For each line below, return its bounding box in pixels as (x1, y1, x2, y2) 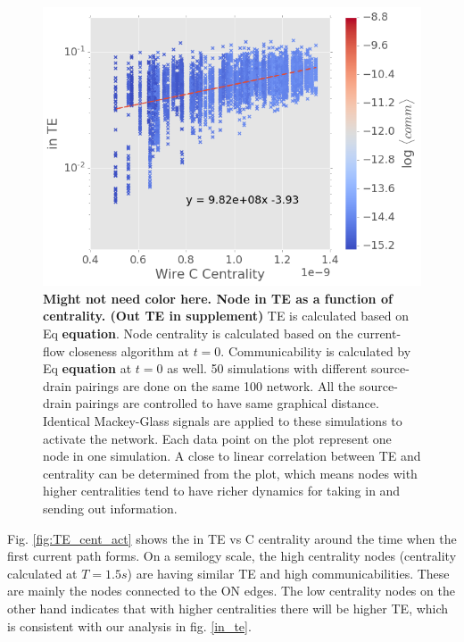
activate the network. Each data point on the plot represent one (43, 429, 392, 447)
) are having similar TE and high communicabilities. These (127, 563, 450, 582)
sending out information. (43, 498, 178, 517)
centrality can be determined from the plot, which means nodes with (43, 463, 418, 482)
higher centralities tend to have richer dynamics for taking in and (43, 481, 401, 500)
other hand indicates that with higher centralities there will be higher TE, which (7, 598, 449, 617)
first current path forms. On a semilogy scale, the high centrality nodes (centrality (7, 546, 457, 565)
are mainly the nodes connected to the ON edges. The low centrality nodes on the (7, 581, 455, 600)
